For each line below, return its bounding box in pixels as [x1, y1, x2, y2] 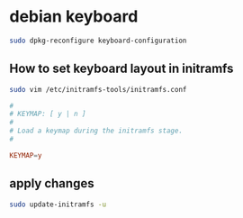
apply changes [9, 176, 94, 191]
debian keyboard [9, 6, 139, 27]
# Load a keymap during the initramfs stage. [9, 126, 183, 136]
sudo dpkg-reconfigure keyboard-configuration [9, 36, 187, 45]
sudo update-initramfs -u [9, 200, 106, 209]
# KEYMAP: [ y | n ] [9, 110, 87, 119]
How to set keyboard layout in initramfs [9, 61, 234, 77]
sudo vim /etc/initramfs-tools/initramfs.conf [9, 85, 187, 94]
